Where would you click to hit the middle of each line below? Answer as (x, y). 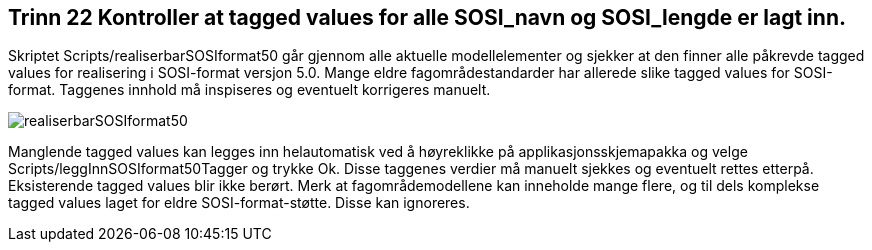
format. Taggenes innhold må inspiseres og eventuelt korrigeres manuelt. (249, 90)
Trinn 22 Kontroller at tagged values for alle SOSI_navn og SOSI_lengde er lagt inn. (427, 17)
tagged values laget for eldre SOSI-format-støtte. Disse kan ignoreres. (239, 203)
